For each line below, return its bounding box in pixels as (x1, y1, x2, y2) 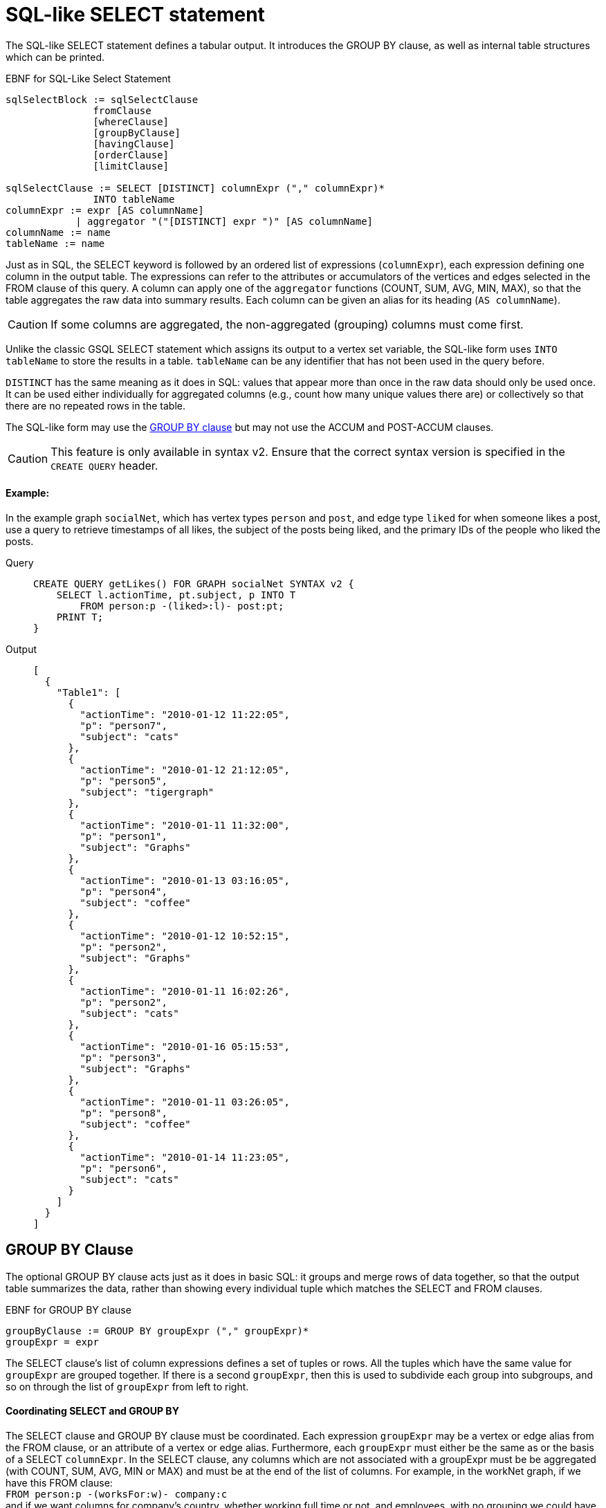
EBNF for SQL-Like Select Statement (6, 72, 171, 84)
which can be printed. (6, 50, 105, 63)
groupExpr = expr (6, 1336, 99, 1348)
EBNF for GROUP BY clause (6, 1303, 131, 1316)
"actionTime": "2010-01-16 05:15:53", (80, 1040, 290, 1052)
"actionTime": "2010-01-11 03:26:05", (80, 1096, 290, 1107)
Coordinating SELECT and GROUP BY (6, 1405, 179, 1417)
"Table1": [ (56, 686, 121, 698)
